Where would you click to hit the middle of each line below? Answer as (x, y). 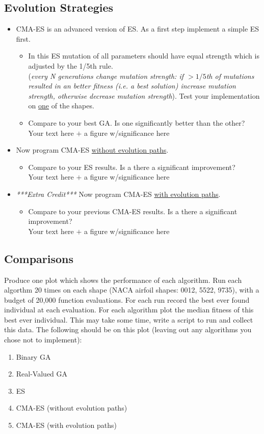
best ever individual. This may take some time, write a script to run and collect (129, 319)
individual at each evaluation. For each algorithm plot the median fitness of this (129, 310)
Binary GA (33, 356)
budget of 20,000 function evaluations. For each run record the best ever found (127, 299)
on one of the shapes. (61, 106)
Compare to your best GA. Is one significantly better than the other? (137, 122)
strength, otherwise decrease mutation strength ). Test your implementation (144, 95)
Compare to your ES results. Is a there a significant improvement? (132, 167)
